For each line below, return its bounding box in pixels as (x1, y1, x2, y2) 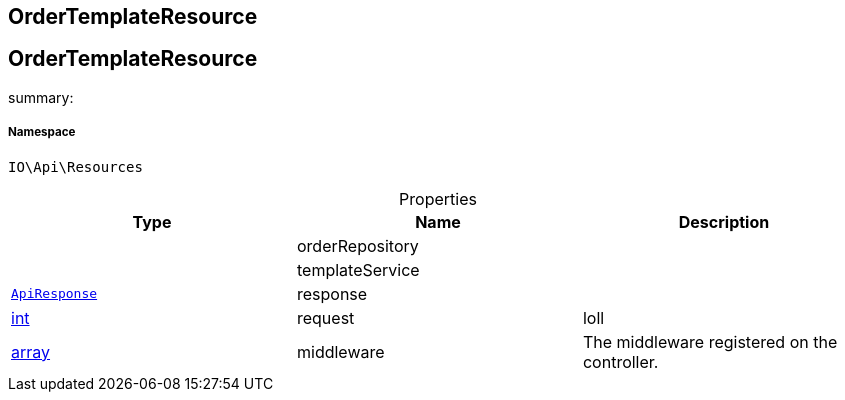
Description (678, 211, 770, 232)
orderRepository (296, 235, 419, 256)
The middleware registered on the (582, 331, 838, 352)
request (296, 307, 355, 328)
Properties (399, 188, 477, 209)
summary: (8, 88, 74, 106)
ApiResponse (11, 286, 98, 302)
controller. (582, 351, 659, 372)
